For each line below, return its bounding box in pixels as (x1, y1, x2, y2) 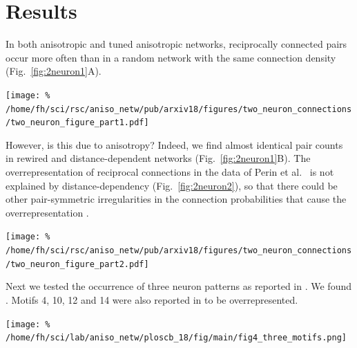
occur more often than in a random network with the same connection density (6, 50, 336, 64)
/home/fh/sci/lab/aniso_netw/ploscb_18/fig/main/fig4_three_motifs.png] (6, 333, 347, 343)
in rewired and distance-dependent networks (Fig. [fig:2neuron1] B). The (6, 151, 311, 165)
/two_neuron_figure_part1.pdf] (6, 118, 149, 128)
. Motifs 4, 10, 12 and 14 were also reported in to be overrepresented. (6, 293, 298, 306)
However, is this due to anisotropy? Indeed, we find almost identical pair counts (6, 137, 343, 152)
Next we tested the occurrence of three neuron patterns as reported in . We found (6, 279, 352, 293)
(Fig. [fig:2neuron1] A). (6, 64, 102, 78)
